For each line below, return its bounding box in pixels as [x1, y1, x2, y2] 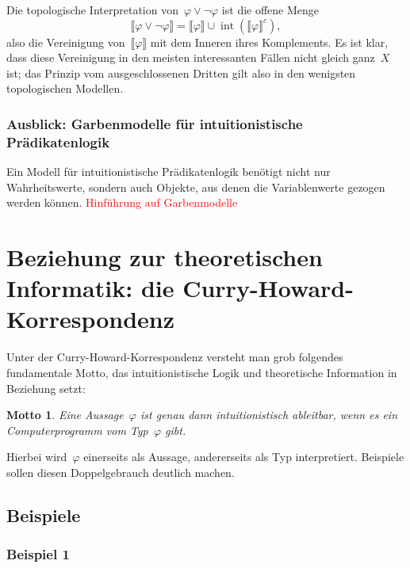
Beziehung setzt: [6, 379, 86, 396]
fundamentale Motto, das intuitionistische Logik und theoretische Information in [6, 364, 397, 380]
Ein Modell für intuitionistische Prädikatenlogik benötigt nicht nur [6, 163, 331, 180]
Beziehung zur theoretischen [6, 241, 323, 273]
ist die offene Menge [221, 2, 320, 17]
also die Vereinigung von [6, 33, 125, 50]
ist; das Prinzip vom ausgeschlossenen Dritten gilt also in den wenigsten [6, 64, 356, 81]
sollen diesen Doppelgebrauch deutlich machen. [6, 463, 235, 480]
